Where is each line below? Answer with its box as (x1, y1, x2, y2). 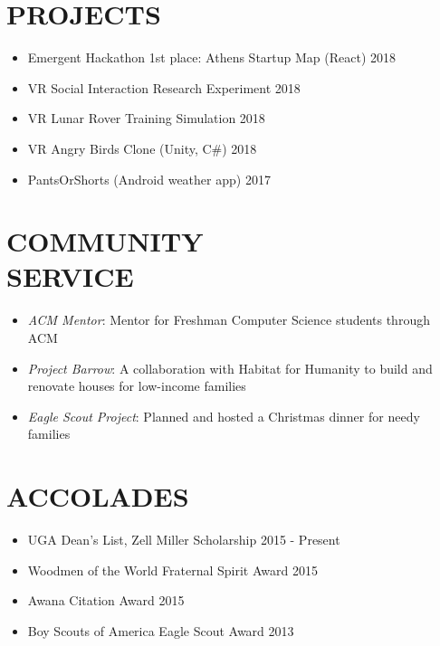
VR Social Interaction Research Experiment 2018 (27, 78, 301, 97)
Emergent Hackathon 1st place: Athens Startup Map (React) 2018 (27, 48, 397, 67)
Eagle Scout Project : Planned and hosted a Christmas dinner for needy (27, 406, 420, 425)
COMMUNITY (6, 223, 204, 260)
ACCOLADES (6, 478, 189, 515)
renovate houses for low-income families (27, 376, 246, 395)
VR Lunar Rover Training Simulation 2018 (27, 109, 265, 128)
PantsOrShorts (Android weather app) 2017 (27, 169, 271, 188)
